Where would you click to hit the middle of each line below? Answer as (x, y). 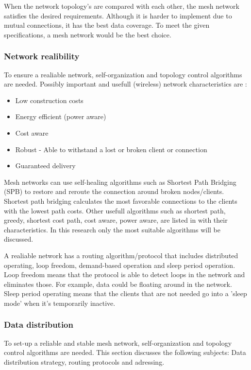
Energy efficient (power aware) (61, 116)
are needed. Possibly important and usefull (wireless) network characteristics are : (125, 84)
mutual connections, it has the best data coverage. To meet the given (107, 25)
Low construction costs (49, 100)
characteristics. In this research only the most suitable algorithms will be (112, 229)
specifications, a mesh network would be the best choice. (88, 34)
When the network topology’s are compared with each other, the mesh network (122, 6)
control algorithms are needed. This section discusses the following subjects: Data (125, 352)
